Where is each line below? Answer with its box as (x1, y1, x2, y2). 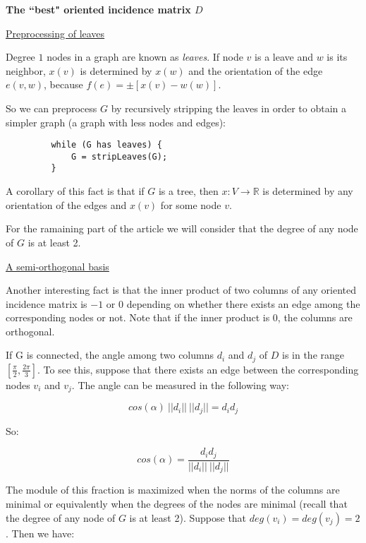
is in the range (281, 347, 344, 362)
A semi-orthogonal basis (6, 258, 109, 273)
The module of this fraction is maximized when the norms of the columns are (6, 482, 340, 497)
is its (327, 49, 348, 64)
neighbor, (6, 63, 46, 78)
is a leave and (255, 49, 313, 64)
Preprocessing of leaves (6, 25, 105, 40)
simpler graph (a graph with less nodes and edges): (6, 114, 226, 129)
